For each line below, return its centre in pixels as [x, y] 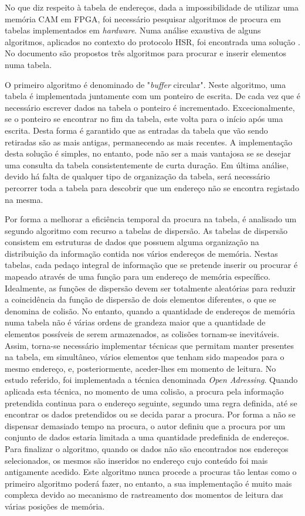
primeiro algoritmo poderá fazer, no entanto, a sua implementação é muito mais [148, 483]
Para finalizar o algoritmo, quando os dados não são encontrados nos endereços [147, 448]
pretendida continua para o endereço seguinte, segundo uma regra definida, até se [151, 403]
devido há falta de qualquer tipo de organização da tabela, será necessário [138, 176]
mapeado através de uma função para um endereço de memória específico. [138, 276]
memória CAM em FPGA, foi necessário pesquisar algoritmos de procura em [143, 18]
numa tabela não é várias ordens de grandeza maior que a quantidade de [135, 322]
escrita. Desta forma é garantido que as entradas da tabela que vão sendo [136, 130]
